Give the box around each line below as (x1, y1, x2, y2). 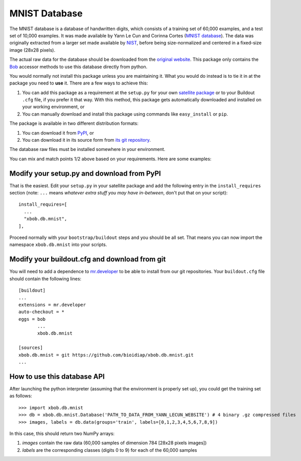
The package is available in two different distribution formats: (9, 120, 139, 126)
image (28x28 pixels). (9, 47, 56, 53)
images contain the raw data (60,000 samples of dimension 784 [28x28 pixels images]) (22, 440, 207, 446)
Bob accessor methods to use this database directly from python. (9, 63, 148, 70)
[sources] (18, 345, 43, 350)
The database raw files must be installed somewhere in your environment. (9, 146, 166, 152)
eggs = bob (18, 316, 46, 322)
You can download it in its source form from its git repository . (22, 137, 151, 143)
